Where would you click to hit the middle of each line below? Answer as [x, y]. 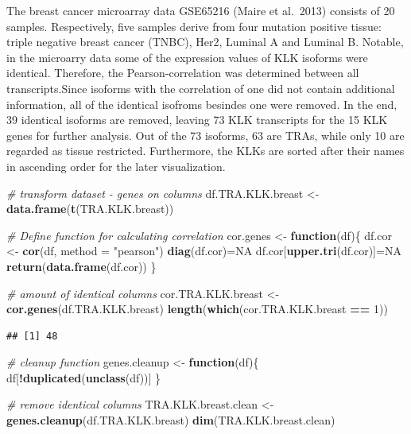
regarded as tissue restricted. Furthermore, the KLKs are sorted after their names [205, 151]
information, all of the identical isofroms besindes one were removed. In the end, [202, 104]
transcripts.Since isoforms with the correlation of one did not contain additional [201, 88]
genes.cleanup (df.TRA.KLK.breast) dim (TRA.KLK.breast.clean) [171, 420]
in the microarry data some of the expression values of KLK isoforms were [187, 57]
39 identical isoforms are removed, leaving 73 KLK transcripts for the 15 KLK [197, 120]
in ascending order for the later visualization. [116, 166]
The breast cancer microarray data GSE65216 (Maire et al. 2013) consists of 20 [201, 10]
